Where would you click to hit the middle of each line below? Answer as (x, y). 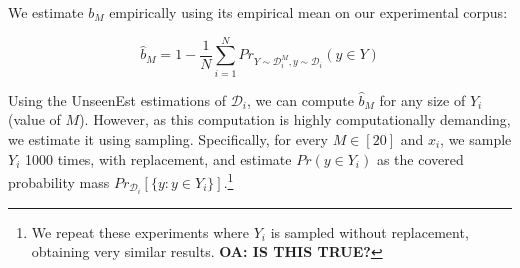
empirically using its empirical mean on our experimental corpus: (308, 12)
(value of (34, 119)
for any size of (422, 99)
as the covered (420, 158)
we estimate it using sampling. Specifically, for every (168, 138)
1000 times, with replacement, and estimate (158, 158)
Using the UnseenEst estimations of (117, 99)
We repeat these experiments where (140, 231)
